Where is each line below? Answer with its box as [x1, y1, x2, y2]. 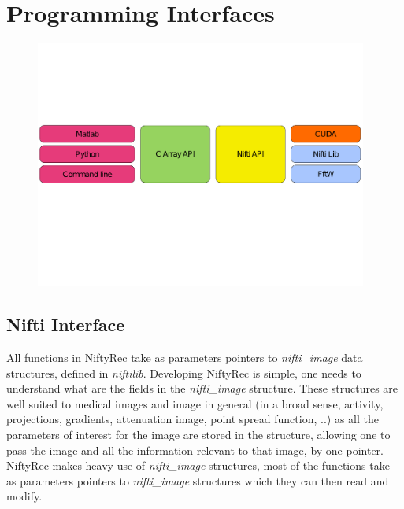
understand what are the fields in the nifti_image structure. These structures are [6, 380, 398, 397]
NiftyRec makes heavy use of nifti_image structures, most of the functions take [6, 457, 390, 474]
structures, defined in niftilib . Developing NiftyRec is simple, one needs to [6, 364, 361, 381]
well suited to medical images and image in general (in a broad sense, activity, [6, 395, 384, 411]
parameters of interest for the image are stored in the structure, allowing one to [6, 426, 391, 443]
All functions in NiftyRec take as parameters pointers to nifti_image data [6, 349, 363, 366]
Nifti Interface [6, 312, 125, 337]
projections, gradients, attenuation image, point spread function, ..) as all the [6, 411, 379, 427]
